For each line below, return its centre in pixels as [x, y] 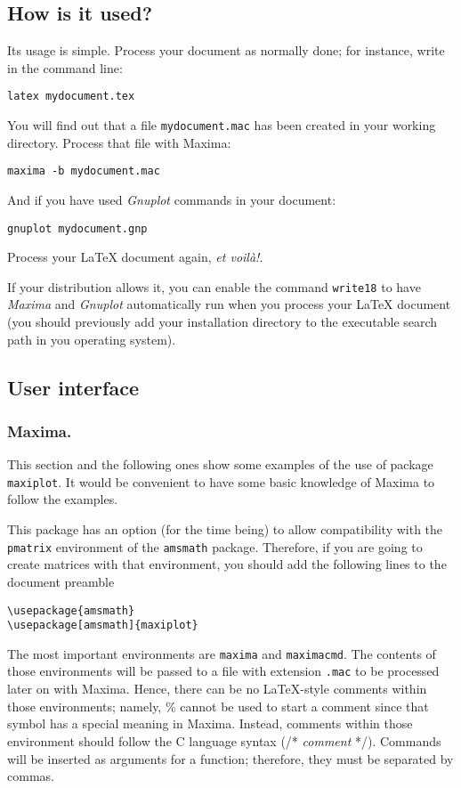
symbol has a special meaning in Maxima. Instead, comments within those [210, 723]
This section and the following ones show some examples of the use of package [220, 464]
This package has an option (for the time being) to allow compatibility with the [225, 529]
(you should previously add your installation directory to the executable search [222, 322]
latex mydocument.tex [71, 97]
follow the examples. [63, 499]
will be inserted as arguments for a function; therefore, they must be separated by [230, 758]
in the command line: [65, 67]
